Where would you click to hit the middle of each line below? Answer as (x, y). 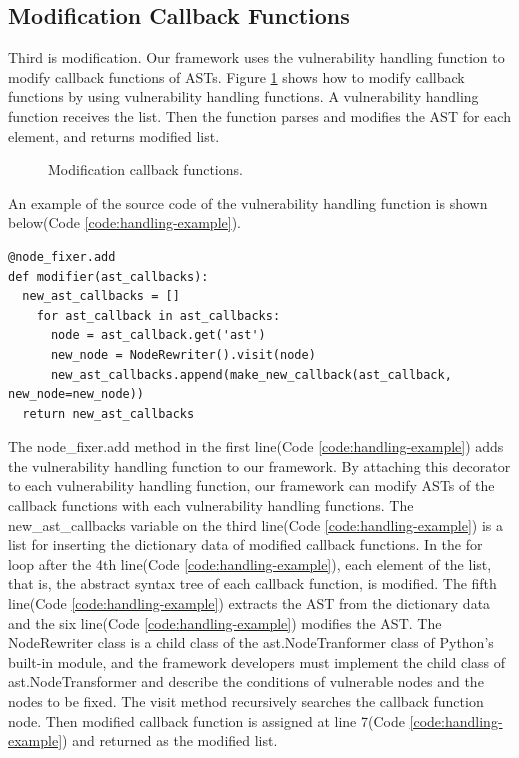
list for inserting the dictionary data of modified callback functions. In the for (245, 544)
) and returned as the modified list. (170, 740)
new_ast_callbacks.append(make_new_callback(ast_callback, (251, 374)
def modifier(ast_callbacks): (108, 276)
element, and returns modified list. (114, 135)
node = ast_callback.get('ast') (158, 335)
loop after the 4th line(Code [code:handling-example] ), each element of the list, (250, 563)
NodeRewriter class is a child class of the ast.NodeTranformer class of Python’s (251, 642)
